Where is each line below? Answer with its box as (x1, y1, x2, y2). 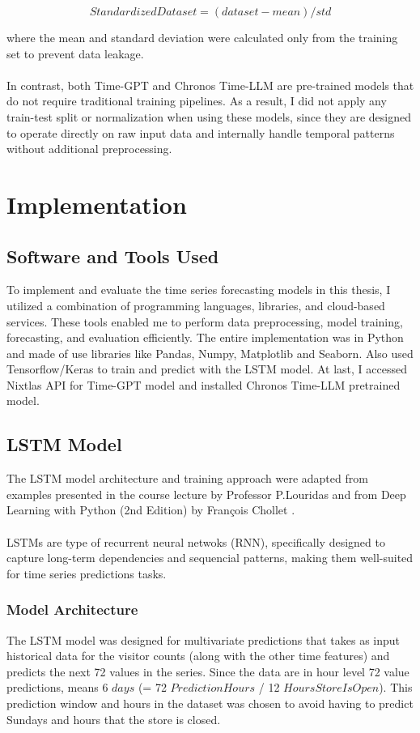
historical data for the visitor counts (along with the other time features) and (6, 647, 390, 664)
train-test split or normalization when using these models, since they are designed (6, 108, 412, 125)
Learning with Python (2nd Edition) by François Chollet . (6, 501, 295, 518)
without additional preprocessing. (6, 140, 172, 157)
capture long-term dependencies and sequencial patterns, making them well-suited (6, 549, 414, 566)
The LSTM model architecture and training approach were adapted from (6, 470, 368, 487)
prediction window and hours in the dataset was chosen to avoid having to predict (6, 695, 414, 712)
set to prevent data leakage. (6, 45, 144, 62)
